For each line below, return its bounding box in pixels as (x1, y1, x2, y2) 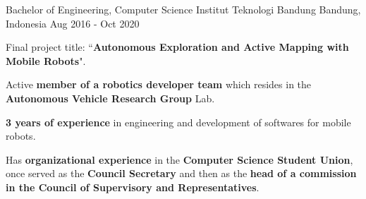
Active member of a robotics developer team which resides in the (6, 77, 312, 92)
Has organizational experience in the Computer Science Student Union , (6, 152, 353, 167)
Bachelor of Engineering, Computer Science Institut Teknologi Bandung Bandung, (6, 2, 361, 16)
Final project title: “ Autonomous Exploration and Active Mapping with (6, 40, 349, 54)
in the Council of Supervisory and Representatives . (6, 179, 260, 194)
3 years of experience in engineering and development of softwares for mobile (6, 114, 351, 129)
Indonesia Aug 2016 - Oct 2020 (6, 16, 140, 30)
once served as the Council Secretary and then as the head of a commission (6, 166, 357, 181)
